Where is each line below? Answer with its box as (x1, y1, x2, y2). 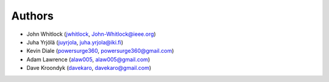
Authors (11, 9, 54, 22)
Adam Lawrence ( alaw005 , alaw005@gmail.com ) (26, 55, 150, 63)
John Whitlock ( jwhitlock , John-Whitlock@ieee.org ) (26, 30, 157, 38)
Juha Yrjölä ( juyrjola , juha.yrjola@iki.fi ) (26, 38, 124, 46)
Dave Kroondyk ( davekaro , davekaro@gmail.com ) (26, 64, 152, 72)
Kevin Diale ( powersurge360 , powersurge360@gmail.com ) (26, 47, 174, 55)
